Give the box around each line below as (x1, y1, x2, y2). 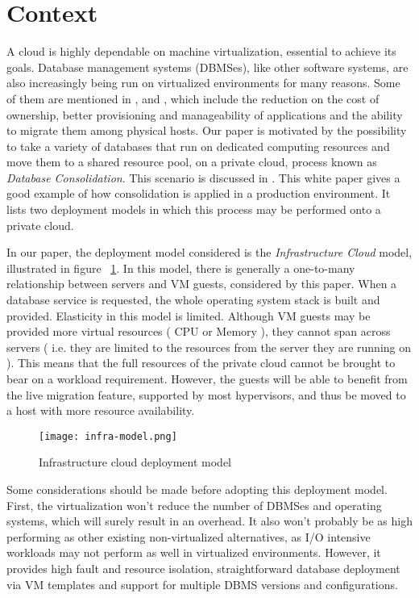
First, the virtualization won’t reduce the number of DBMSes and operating (6, 496, 382, 513)
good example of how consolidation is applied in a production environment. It (6, 185, 391, 202)
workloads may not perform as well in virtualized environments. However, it (6, 544, 381, 561)
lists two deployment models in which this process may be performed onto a (6, 201, 381, 218)
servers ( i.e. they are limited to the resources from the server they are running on (6, 338, 412, 355)
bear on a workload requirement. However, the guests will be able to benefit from (6, 370, 408, 387)
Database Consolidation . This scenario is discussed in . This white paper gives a (6, 169, 400, 186)
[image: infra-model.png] (39, 430, 177, 442)
